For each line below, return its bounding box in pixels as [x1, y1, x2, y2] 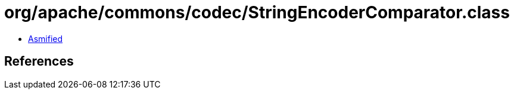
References [4, 54, 74, 69]
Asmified [28, 33, 63, 44]
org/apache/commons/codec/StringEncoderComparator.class [4, 2, 510, 22]
